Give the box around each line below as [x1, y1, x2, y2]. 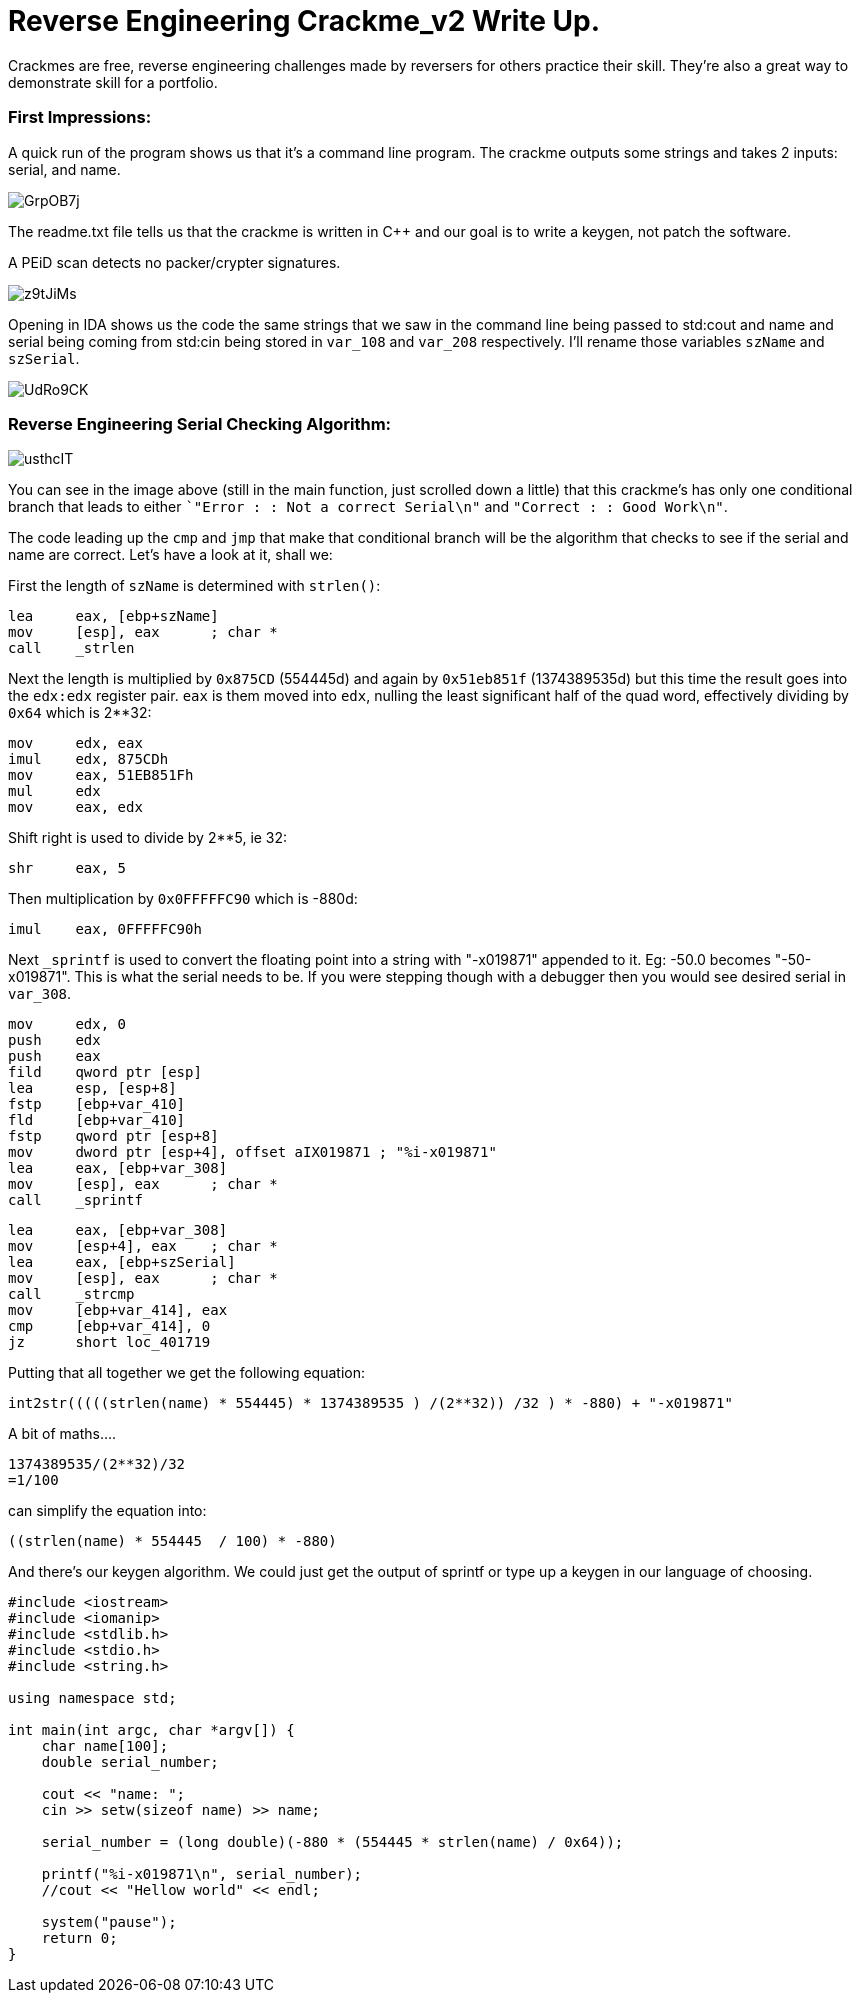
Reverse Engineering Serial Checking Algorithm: [8, 413, 392, 434]
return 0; [41, 1930, 118, 1947]
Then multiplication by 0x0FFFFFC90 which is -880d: [8, 890, 358, 908]
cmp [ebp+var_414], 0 [8, 1318, 211, 1335]
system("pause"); [41, 1914, 177, 1931]
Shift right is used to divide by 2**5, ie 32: [8, 829, 288, 847]
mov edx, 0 [8, 1016, 127, 1033]
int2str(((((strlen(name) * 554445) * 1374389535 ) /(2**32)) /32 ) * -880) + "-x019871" [8, 1395, 733, 1412]
